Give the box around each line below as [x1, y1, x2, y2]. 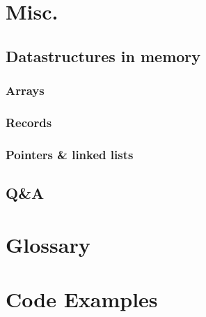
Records [6, 113, 52, 131]
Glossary [6, 230, 90, 258]
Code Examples [6, 285, 158, 314]
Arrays [6, 82, 45, 99]
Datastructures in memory [6, 45, 201, 66]
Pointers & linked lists [6, 145, 134, 163]
